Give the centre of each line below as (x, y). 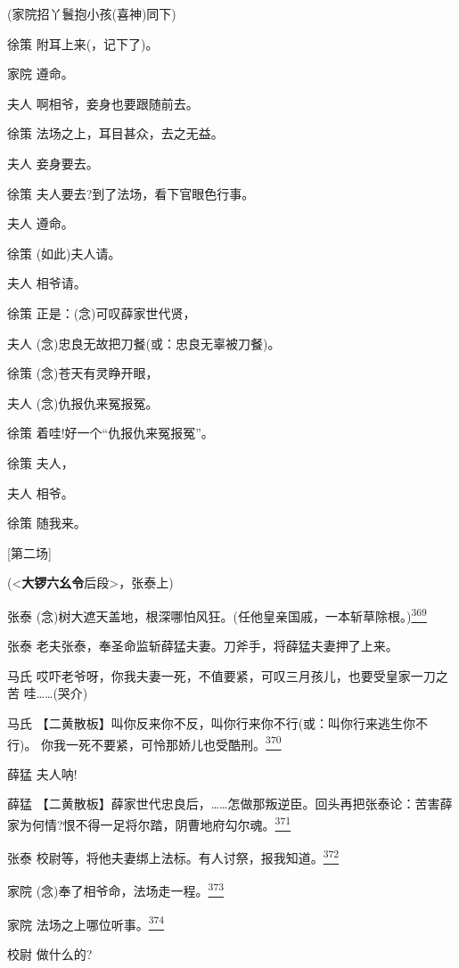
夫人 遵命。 (41, 223)
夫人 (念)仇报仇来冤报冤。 (83, 402)
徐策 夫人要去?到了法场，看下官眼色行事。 (131, 193)
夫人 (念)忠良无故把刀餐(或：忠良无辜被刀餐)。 (144, 343)
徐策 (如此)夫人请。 (64, 253)
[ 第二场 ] (29, 552)
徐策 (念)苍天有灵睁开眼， (83, 373)
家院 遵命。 (41, 74)
